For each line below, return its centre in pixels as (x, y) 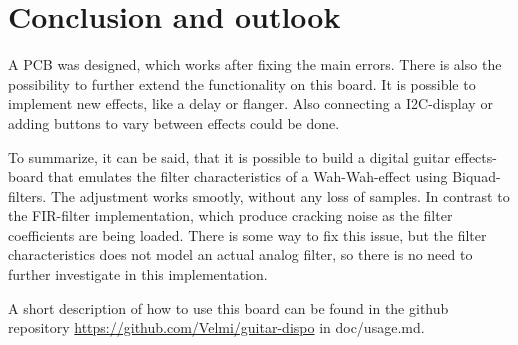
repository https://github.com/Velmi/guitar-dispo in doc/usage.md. (216, 327)
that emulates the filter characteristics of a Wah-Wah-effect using (248, 176)
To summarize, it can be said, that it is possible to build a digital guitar (229, 156)
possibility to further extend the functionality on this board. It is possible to (242, 83)
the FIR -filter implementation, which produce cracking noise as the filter (230, 215)
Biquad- (476, 176)
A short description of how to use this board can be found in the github (228, 307)
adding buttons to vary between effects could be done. (174, 122)
